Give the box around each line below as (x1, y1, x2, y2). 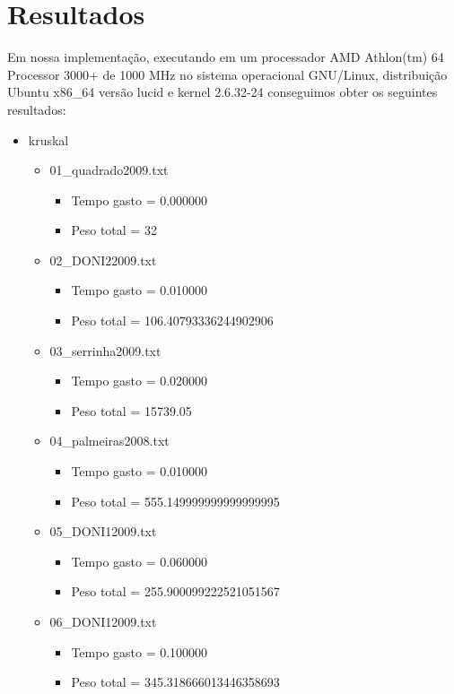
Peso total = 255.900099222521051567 (71, 582, 280, 601)
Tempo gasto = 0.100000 (71, 642, 208, 661)
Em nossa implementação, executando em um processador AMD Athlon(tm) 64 (7, 48, 444, 66)
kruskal (28, 130, 69, 149)
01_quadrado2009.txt (49, 160, 169, 179)
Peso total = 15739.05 (71, 401, 192, 420)
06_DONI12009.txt (49, 612, 157, 630)
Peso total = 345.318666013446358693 (71, 672, 280, 691)
